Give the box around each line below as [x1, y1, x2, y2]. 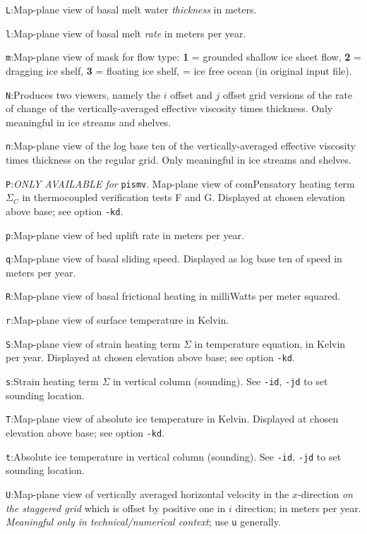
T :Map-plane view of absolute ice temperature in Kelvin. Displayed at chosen [6, 411, 339, 426]
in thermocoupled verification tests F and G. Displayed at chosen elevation [22, 190, 345, 205]
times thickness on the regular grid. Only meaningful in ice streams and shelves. [6, 152, 351, 167]
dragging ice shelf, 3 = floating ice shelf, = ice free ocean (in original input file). [6, 63, 352, 78]
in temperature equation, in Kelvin [194, 336, 346, 351]
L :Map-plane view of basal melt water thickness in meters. [6, 2, 257, 16]
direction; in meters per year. [235, 500, 361, 515]
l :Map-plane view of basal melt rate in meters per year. [6, 25, 246, 40]
